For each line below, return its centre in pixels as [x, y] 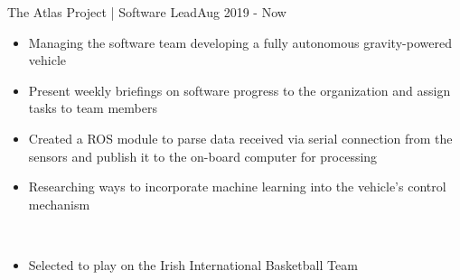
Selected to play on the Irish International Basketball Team [193, 264]
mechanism [59, 204]
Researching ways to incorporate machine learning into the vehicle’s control [237, 187]
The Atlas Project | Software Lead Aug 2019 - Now [147, 12]
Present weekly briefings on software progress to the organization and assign [239, 90]
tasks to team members [93, 108]
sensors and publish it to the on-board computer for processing [203, 156]
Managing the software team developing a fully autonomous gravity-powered [240, 42]
